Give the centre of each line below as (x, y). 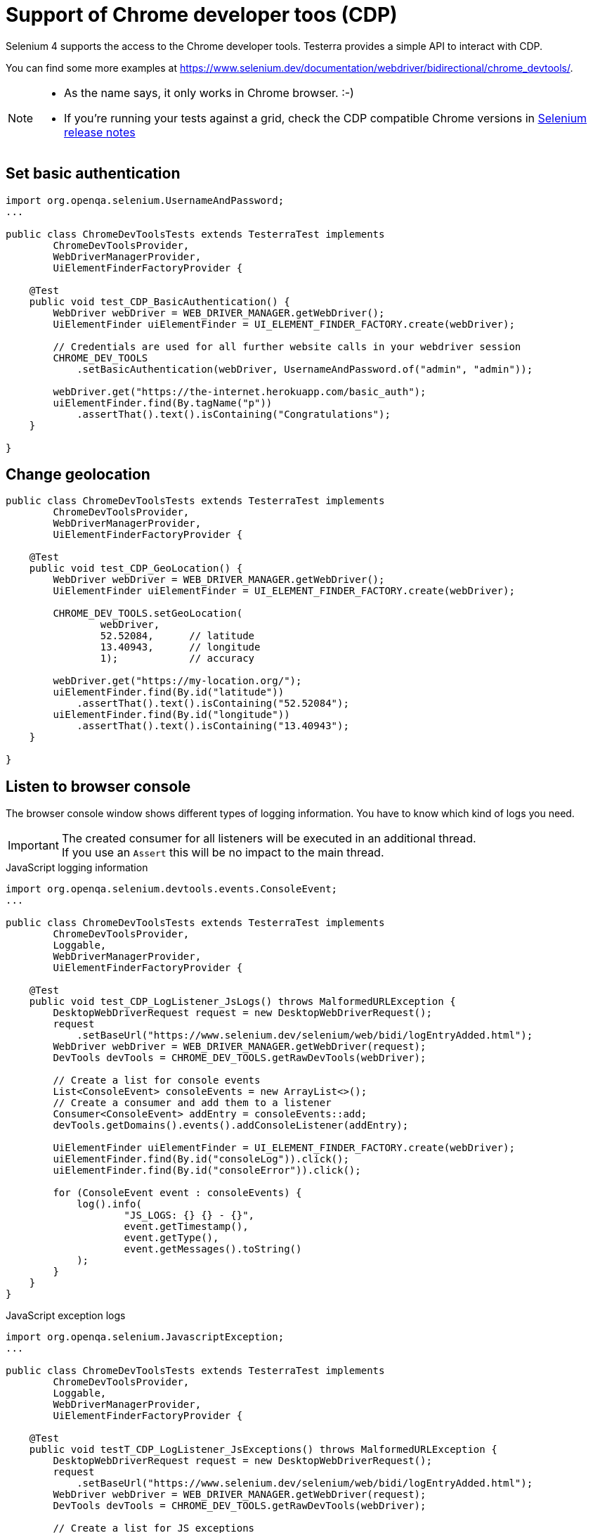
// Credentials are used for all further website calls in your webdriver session (287, 346)
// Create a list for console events (157, 1080)
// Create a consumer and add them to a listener (192, 1103)
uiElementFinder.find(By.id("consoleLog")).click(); (201, 1159)
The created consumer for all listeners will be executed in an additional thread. (269, 839)
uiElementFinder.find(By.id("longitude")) (171, 715)
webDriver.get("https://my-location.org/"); (177, 681)
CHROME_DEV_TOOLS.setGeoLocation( (148, 614)
